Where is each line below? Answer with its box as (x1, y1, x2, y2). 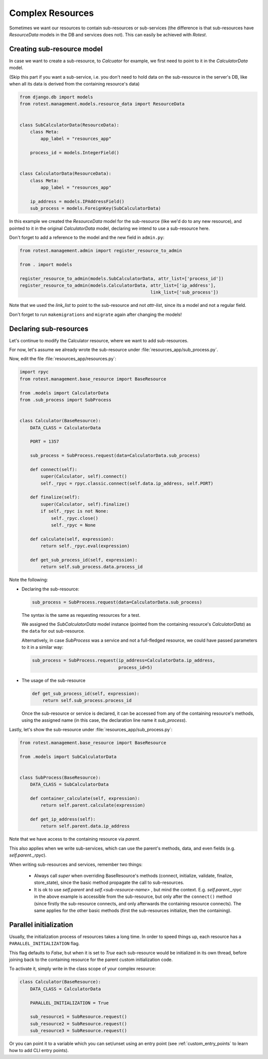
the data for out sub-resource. (21, 628, 85, 634)
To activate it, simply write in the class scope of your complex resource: (9, 965, 156, 972)
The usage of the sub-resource (21, 677, 86, 683)
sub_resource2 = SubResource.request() (30, 1021, 128, 1027)
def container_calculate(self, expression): (30, 795, 140, 801)
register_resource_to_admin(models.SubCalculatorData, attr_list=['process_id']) (19, 276, 224, 281)
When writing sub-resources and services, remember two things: (9, 861, 143, 867)
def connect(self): (30, 467, 78, 472)
